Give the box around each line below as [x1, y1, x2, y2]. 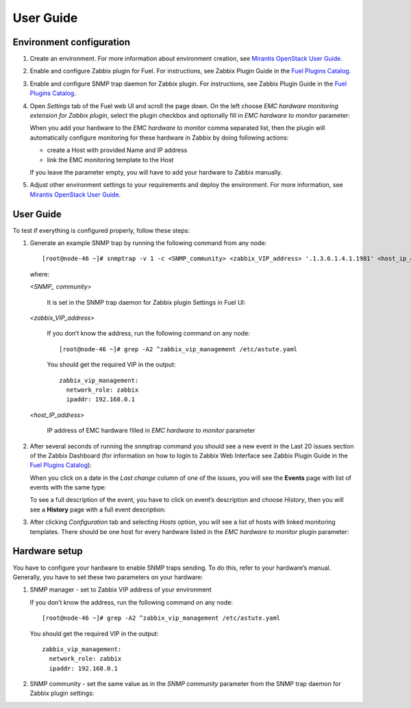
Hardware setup [12, 545, 83, 557]
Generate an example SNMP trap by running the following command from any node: [29, 239, 267, 247]
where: [29, 270, 50, 278]
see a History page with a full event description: [29, 505, 166, 514]
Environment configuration [12, 36, 130, 48]
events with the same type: [29, 483, 106, 492]
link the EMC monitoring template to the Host [47, 155, 174, 164]
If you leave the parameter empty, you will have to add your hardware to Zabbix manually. [29, 168, 283, 176]
